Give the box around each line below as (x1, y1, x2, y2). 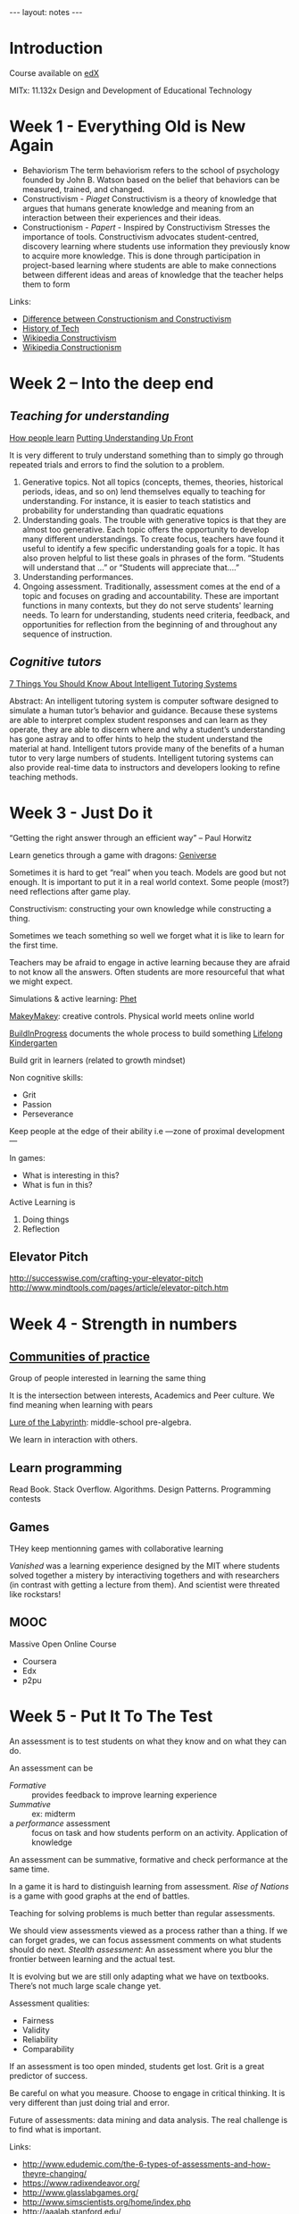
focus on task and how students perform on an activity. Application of (31, 1827, 288, 1838)
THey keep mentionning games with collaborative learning (9, 1544, 224, 1554)
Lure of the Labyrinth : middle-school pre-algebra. (9, 1417, 192, 1427)
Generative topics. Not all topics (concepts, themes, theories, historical (21, 476, 284, 487)
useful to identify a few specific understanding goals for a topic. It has (21, 543, 280, 553)
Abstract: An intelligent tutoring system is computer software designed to (9, 695, 279, 706)
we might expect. (9, 976, 73, 987)
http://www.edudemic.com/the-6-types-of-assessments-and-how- (21, 2159, 270, 2169)
